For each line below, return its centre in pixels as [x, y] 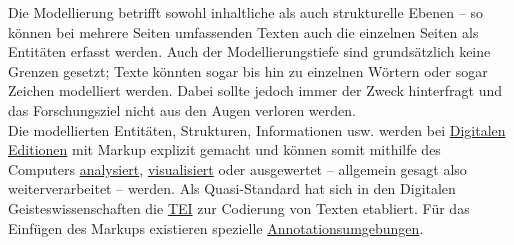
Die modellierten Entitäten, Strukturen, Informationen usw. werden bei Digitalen [257, 129]
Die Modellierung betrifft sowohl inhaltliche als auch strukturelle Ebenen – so [245, 12]
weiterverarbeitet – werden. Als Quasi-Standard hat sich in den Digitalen [232, 188]
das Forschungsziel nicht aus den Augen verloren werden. [182, 109]
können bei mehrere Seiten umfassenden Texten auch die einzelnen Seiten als [243, 31]
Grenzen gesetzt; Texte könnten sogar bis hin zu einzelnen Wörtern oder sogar [248, 70]
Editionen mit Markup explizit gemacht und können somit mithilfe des [224, 149]
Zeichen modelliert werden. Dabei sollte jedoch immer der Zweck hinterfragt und [255, 90]
